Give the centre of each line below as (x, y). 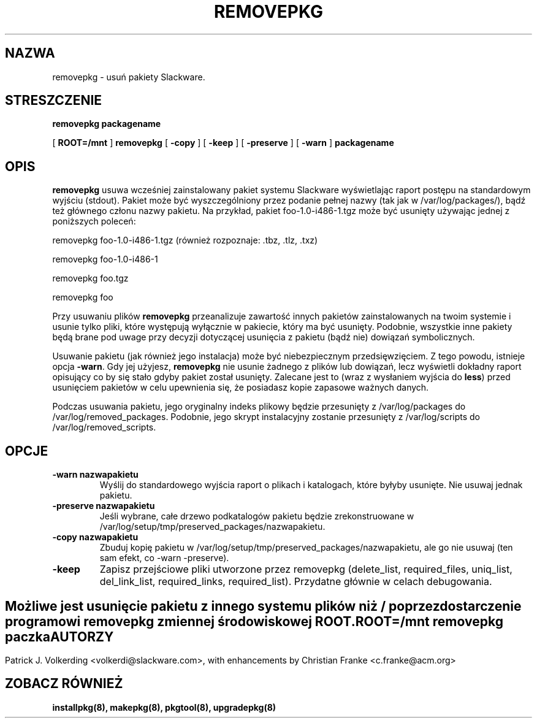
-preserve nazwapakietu (104, 506)
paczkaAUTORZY (59, 637)
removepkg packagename (107, 124)
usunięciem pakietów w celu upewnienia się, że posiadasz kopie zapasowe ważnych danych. (241, 388)
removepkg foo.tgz (90, 278)
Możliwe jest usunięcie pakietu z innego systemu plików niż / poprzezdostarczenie (263, 606)
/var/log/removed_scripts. (104, 427)
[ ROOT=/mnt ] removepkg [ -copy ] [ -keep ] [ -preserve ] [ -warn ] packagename (223, 143)
